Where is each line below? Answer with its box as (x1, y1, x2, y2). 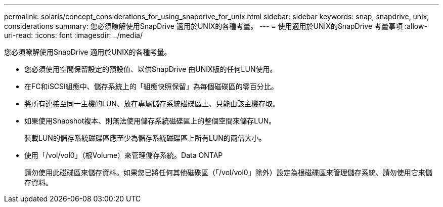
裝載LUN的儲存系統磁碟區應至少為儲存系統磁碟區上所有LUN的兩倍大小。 (24, 134, 266, 142)
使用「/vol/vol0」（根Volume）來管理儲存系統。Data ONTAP (24, 151, 223, 159)
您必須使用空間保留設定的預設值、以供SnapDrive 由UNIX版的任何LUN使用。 (24, 65, 277, 73)
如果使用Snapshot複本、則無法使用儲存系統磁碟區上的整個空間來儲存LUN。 (24, 116, 276, 125)
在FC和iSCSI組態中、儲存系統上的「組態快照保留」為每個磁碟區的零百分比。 (24, 82, 278, 91)
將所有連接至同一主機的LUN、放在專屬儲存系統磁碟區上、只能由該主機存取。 (24, 99, 280, 108)
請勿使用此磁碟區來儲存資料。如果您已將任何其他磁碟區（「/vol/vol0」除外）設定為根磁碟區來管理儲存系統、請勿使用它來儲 (24, 168, 432, 177)
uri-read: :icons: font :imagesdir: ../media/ (4, 31, 143, 39)
